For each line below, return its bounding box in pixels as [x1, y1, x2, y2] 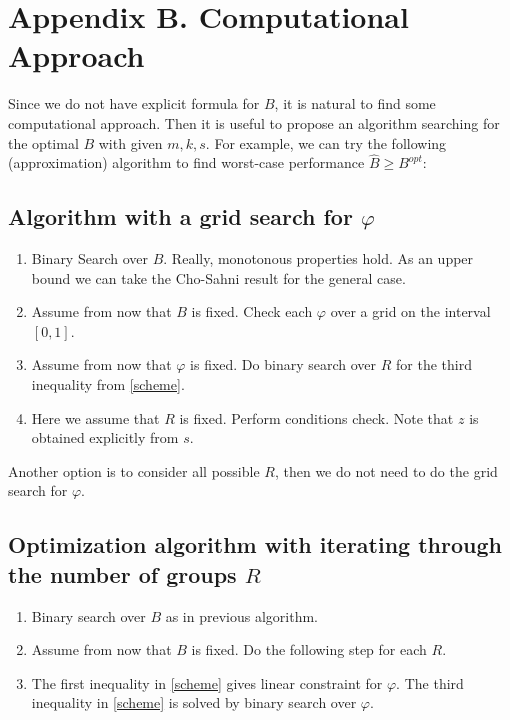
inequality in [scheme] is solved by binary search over [31, 692, 357, 713]
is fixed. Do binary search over [190, 354, 377, 375]
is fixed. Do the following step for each [191, 639, 427, 660]
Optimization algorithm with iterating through [8, 529, 502, 560]
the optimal [8, 132, 79, 153]
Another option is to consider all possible [8, 460, 260, 481]
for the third [396, 354, 472, 375]
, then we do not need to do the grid [274, 460, 498, 481]
